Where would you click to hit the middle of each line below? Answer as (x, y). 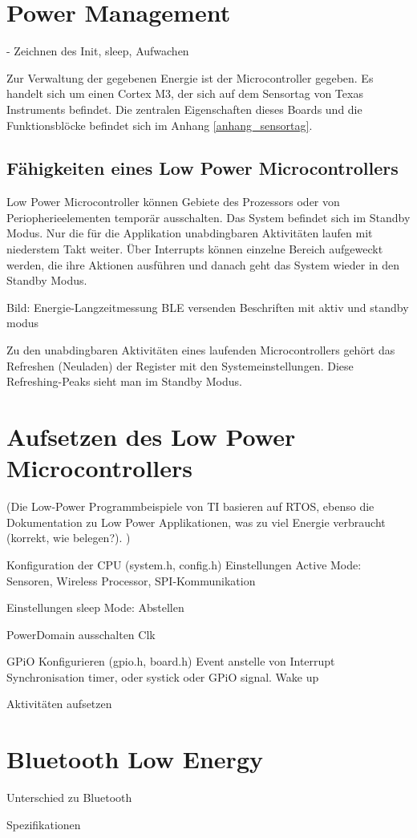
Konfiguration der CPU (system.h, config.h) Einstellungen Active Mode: (184, 564)
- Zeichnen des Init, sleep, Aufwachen (98, 51)
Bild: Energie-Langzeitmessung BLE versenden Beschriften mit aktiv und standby (208, 307)
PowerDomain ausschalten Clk (81, 634)
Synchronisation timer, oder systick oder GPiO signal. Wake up (163, 676)
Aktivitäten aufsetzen (59, 704)
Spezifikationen (44, 824)
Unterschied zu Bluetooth (69, 798)
